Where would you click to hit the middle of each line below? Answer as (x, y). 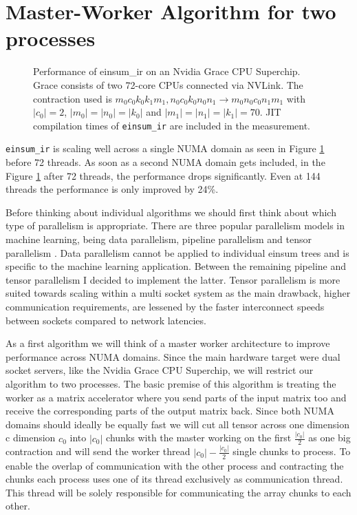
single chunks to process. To (292, 451)
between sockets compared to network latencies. (106, 320)
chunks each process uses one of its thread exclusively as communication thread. (174, 479)
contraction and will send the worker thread (98, 451)
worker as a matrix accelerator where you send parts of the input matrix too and (176, 397)
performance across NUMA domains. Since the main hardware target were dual (173, 356)
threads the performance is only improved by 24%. (112, 189)
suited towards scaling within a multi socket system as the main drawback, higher (178, 293)
